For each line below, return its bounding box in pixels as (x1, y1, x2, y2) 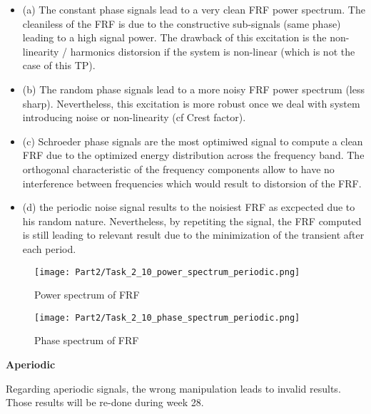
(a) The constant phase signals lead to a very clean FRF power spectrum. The (22, 2, 365, 16)
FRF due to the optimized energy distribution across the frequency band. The (22, 148, 365, 162)
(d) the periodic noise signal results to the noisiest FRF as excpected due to (22, 200, 355, 214)
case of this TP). (22, 58, 96, 73)
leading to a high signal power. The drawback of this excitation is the (22, 30, 327, 45)
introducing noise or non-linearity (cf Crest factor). (22, 110, 246, 125)
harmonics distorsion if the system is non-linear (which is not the (70, 43, 355, 58)
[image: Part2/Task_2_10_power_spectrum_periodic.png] (34, 266, 300, 277)
